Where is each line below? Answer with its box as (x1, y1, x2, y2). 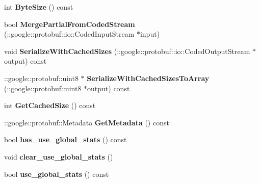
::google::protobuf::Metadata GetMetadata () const (4, 117, 169, 127)
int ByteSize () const (4, 2, 73, 12)
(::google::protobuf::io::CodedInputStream (4, 29, 135, 39)
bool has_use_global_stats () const (4, 134, 127, 145)
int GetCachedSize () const (4, 100, 96, 111)
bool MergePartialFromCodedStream (4, 18, 135, 29)
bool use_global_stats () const (4, 168, 109, 179)
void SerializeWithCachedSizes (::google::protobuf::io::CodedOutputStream (4, 45, 250, 56)
